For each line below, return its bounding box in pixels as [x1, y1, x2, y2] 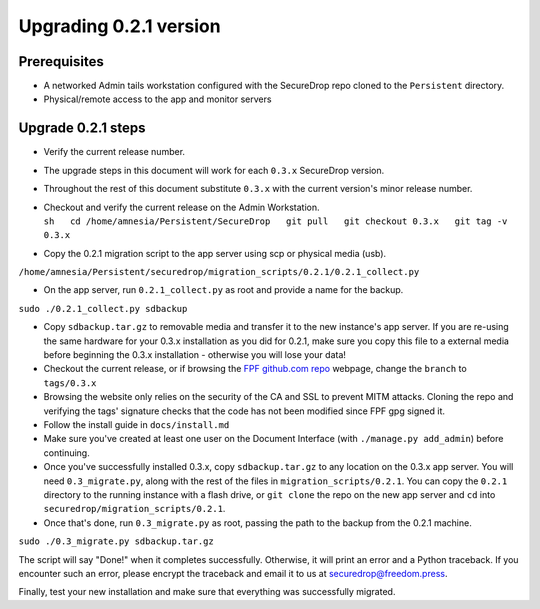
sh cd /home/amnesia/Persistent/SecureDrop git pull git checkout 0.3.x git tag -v [43, 215, 508, 227]
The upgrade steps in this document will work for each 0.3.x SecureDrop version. [43, 164, 385, 176]
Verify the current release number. [43, 146, 185, 158]
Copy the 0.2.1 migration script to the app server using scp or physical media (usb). [43, 247, 387, 259]
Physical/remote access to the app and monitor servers [43, 93, 272, 105]
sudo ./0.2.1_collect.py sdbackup [18, 303, 188, 314]
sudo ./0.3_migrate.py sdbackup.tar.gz [18, 536, 214, 547]
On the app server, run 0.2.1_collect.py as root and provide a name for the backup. [43, 284, 404, 296]
